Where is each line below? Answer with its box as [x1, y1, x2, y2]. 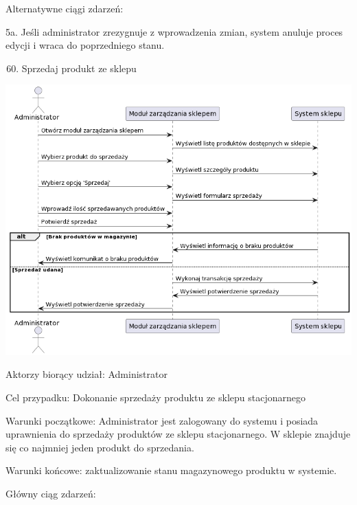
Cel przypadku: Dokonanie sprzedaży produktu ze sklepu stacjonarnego [5, 390, 306, 404]
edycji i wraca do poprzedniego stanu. [5, 38, 165, 52]
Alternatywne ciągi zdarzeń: [5, 1, 124, 15]
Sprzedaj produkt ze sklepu [21, 60, 137, 75]
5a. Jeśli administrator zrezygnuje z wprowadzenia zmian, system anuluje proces [5, 24, 343, 38]
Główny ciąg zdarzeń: [5, 486, 96, 500]
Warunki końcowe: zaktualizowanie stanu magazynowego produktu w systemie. [5, 463, 337, 478]
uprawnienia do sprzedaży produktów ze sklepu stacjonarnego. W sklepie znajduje [5, 427, 351, 441]
